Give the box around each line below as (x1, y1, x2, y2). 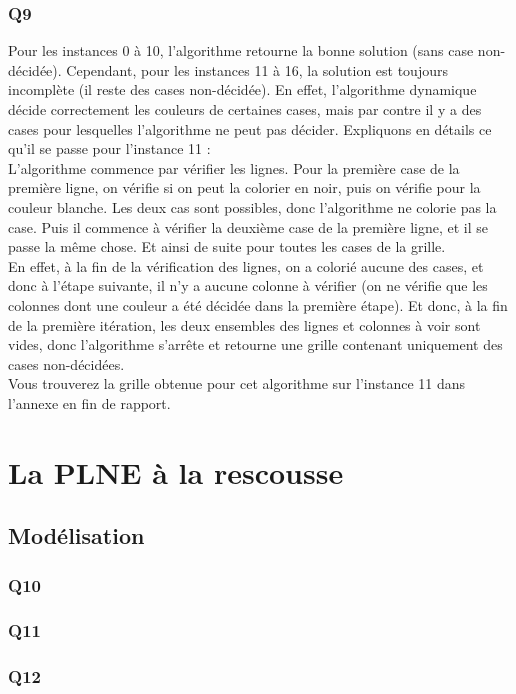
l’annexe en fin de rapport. (8, 392, 171, 413)
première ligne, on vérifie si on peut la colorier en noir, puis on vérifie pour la (8, 177, 481, 198)
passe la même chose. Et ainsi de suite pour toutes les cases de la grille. (8, 236, 446, 257)
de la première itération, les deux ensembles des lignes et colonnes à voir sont (8, 314, 481, 335)
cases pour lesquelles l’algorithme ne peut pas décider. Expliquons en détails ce (8, 118, 492, 139)
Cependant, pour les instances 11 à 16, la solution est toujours (66, 59, 448, 80)
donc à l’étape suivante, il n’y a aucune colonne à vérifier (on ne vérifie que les (8, 275, 488, 296)
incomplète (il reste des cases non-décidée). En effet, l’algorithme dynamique (8, 79, 477, 100)
